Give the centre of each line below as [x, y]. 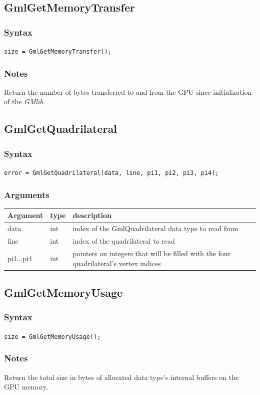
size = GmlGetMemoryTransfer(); [58, 52]
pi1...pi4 [20, 258]
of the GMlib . [24, 102]
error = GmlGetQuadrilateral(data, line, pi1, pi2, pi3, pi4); [111, 173]
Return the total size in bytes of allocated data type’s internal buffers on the [121, 377]
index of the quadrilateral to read [124, 241]
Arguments [27, 194]
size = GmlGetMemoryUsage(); [52, 337]
